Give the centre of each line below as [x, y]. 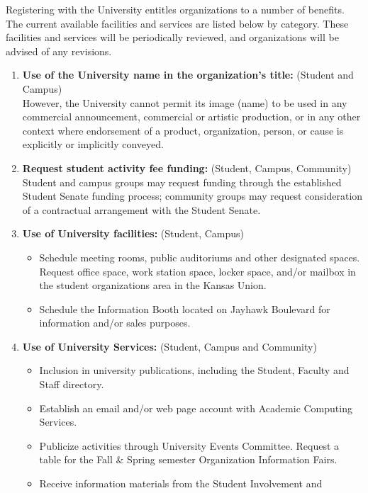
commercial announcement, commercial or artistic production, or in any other [191, 117]
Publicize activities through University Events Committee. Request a [189, 445]
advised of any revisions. [59, 51]
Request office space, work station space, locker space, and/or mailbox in [197, 271]
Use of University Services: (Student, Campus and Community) [169, 346]
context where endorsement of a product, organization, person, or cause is [183, 130]
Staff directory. [72, 384]
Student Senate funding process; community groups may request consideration [193, 196]
